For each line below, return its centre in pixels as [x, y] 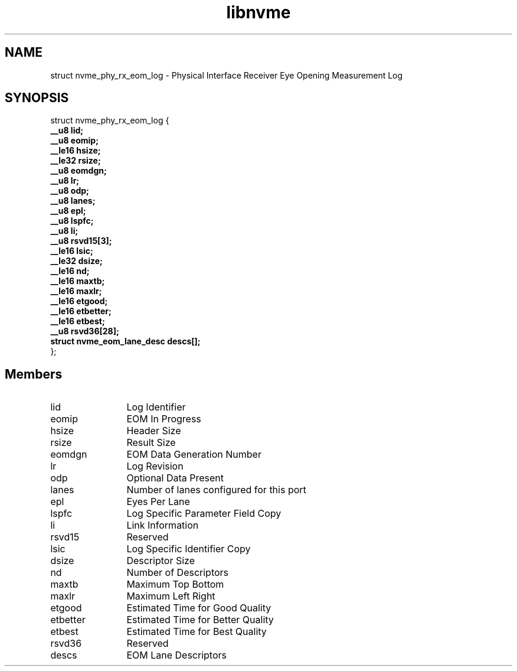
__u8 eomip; [74, 141]
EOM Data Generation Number [194, 455]
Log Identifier [156, 407]
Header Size [154, 431]
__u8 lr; [65, 181]
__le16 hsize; [76, 151]
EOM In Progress [164, 419]
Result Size [151, 443]
